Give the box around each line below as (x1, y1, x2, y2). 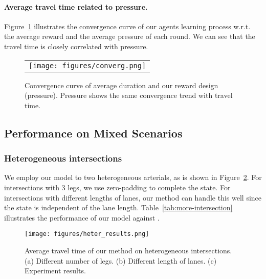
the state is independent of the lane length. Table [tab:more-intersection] (4, 202, 233, 213)
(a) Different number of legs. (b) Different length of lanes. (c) (25, 255, 217, 266)
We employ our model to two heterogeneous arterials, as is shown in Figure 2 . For (4, 172, 262, 183)
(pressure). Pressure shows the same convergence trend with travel (25, 90, 233, 101)
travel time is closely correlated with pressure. (4, 41, 148, 51)
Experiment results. (25, 265, 86, 276)
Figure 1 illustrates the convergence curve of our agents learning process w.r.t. (4, 21, 251, 31)
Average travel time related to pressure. (4, 1, 148, 12)
